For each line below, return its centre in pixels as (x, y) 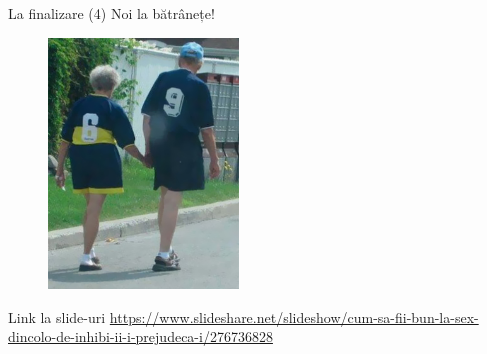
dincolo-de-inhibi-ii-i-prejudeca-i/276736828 (140, 336)
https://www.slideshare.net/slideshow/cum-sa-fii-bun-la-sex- (294, 316)
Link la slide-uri (57, 316)
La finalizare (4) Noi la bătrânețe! (111, 13)
